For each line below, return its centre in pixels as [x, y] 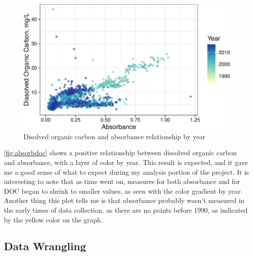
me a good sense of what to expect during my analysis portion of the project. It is [126, 172]
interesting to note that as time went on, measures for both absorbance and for [122, 181]
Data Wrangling [45, 246]
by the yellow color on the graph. [53, 219]
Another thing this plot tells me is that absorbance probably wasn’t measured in [124, 200]
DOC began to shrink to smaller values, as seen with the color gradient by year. [123, 191]
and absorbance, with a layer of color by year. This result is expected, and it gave [126, 162]
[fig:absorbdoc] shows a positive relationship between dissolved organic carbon [120, 153]
